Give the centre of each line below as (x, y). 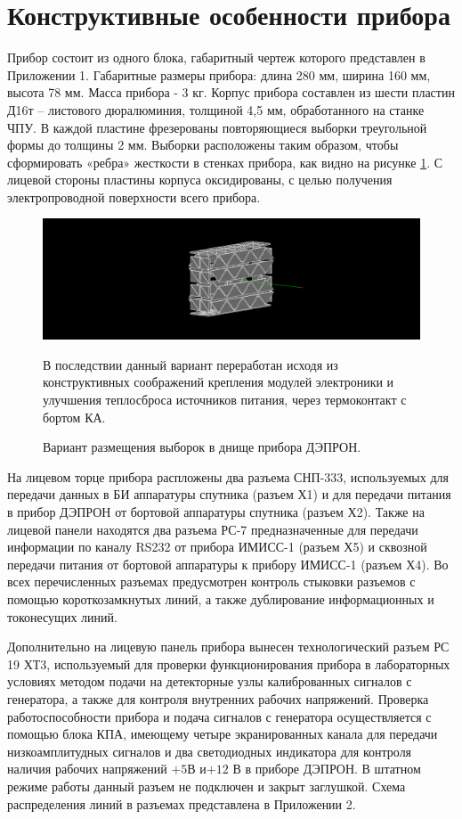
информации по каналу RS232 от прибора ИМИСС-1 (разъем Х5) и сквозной (217, 547)
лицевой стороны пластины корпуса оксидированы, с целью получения (200, 180)
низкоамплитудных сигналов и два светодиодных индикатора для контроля (210, 751)
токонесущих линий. (62, 616)
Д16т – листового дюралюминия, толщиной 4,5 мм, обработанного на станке (216, 109)
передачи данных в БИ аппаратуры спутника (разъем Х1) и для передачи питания (229, 494)
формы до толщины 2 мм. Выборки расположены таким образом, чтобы (203, 145)
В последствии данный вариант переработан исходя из (190, 364)
